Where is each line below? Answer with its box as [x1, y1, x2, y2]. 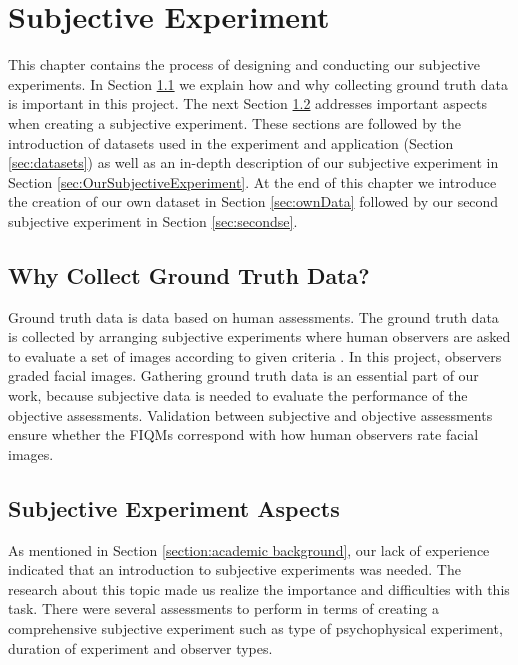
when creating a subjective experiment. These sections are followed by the [8, 112, 462, 133]
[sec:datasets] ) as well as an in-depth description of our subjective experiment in [8, 152, 499, 173]
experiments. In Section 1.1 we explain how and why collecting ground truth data [8, 73, 508, 94]
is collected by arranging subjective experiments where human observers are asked [8, 326, 511, 347]
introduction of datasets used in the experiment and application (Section [8, 132, 454, 153]
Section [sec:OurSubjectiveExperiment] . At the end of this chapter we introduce [8, 171, 497, 192]
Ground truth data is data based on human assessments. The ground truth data [8, 306, 499, 327]
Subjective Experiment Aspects [8, 492, 340, 523]
